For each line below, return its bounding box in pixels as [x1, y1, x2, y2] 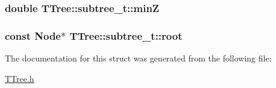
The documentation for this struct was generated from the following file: [5, 52, 272, 64]
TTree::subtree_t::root [69, 28, 183, 43]
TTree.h [5, 72, 34, 84]
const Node [5, 28, 61, 43]
